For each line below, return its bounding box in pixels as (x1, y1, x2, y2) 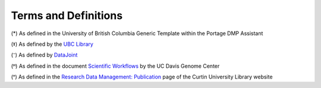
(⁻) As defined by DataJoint (11, 51, 78, 59)
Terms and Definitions (11, 9, 123, 22)
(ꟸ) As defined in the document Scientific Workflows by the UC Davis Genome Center (11, 62, 220, 70)
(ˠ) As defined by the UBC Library (11, 40, 93, 48)
